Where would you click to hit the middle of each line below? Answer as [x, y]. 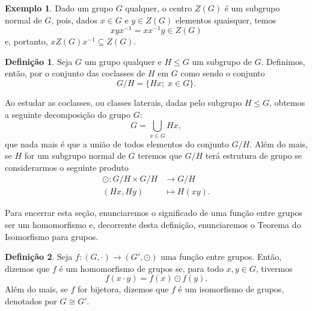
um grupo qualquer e [123, 61]
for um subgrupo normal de [75, 155]
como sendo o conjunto [223, 73]
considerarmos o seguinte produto [67, 167]
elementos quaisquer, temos [226, 20]
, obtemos [287, 103]
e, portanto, [26, 41]
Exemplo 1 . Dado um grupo [59, 8]
